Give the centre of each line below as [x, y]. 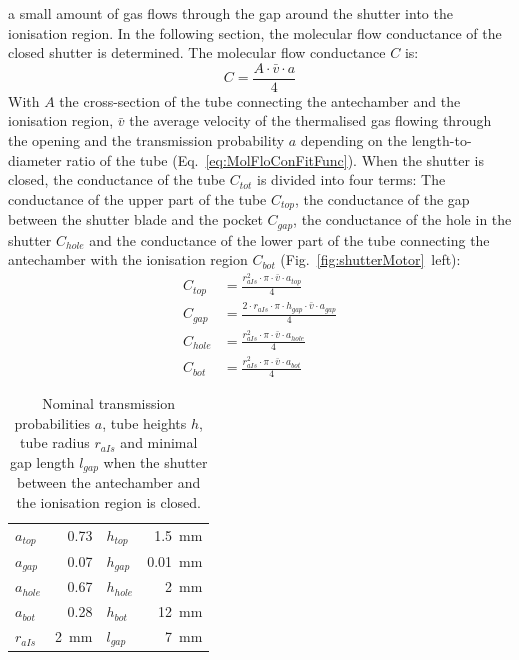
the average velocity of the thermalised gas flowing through [310, 120]
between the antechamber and [109, 482]
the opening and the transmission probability [146, 140]
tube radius [55, 442]
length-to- [441, 140]
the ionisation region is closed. [109, 501]
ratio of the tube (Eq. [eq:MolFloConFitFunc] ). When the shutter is [275, 159]
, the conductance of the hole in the [402, 219]
